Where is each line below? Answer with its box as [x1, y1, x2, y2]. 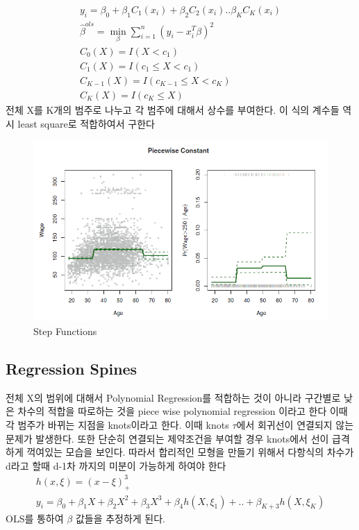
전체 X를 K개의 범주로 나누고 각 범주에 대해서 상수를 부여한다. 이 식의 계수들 [6, 102, 340, 117]
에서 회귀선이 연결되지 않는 [236, 417, 354, 431]
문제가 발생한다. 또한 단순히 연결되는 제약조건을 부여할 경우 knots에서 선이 [6, 431, 329, 445]
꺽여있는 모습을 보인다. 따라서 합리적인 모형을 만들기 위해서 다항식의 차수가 [26, 445, 354, 459]
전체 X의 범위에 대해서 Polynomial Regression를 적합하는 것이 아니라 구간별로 [6, 390, 341, 404]
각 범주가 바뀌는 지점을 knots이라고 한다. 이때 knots [6, 417, 229, 431]
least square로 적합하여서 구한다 [17, 116, 155, 130]
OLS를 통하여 [6, 511, 64, 526]
